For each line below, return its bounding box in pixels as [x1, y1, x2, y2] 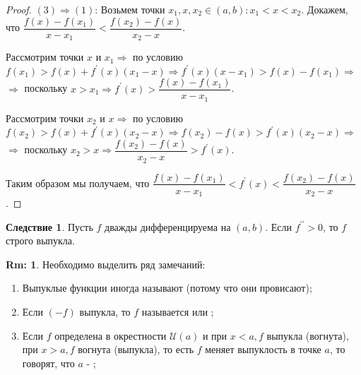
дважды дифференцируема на [105, 219, 231, 234]
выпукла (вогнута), [266, 328, 349, 343]
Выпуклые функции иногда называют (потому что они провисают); [22, 280, 312, 295]
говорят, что [22, 355, 75, 370]
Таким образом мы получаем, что [6, 175, 150, 190]
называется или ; [141, 304, 214, 319]
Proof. [6, 2, 32, 16]
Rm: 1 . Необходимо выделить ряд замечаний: [6, 256, 206, 271]
